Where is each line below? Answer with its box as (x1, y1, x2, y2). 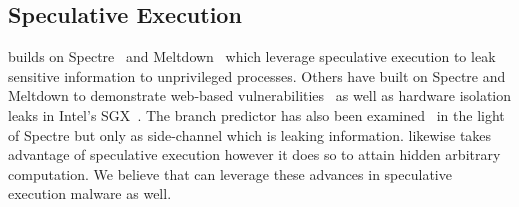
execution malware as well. (8, 183, 172, 204)
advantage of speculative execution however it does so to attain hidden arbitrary (8, 144, 501, 165)
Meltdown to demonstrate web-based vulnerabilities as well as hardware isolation (8, 85, 512, 106)
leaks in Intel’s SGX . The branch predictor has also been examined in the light (8, 104, 505, 125)
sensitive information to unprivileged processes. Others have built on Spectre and (8, 65, 506, 86)
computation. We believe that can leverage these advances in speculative (8, 163, 452, 184)
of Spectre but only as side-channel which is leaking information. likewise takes (8, 124, 492, 145)
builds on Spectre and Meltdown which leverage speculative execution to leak (8, 46, 496, 67)
